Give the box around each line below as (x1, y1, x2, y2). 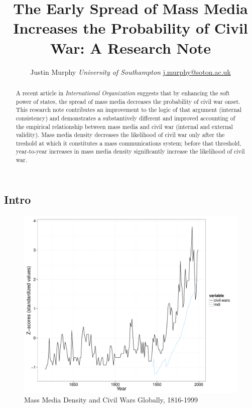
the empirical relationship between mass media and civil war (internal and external (16, 122, 233, 130)
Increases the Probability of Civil (13, 18, 248, 38)
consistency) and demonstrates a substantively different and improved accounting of (16, 113, 235, 122)
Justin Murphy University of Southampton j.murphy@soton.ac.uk (30, 66, 231, 77)
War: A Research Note (50, 37, 211, 58)
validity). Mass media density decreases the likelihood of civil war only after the (16, 130, 225, 139)
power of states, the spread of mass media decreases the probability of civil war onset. (16, 97, 240, 105)
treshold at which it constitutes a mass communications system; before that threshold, (16, 139, 241, 147)
